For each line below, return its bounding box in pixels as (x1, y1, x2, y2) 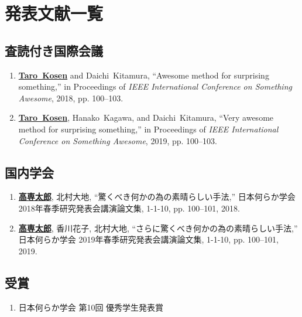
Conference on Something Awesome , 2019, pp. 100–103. (18, 134, 217, 146)
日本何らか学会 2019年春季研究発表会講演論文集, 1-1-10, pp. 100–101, (18, 233, 279, 246)
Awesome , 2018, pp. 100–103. (18, 91, 123, 104)
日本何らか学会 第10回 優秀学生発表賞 (18, 301, 164, 313)
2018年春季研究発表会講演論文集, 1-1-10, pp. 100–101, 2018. (18, 202, 240, 214)
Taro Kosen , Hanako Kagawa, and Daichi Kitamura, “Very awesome (18, 111, 274, 124)
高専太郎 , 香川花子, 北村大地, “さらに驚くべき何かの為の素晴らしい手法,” (18, 221, 298, 234)
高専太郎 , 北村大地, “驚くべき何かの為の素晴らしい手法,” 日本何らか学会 (18, 190, 296, 203)
